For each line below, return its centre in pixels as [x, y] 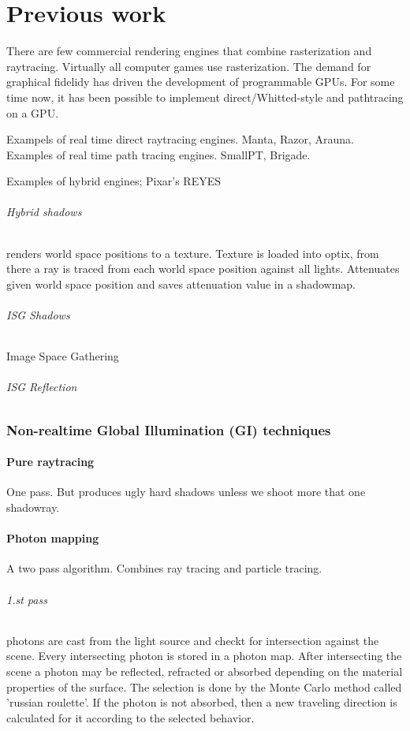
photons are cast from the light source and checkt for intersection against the [193, 640]
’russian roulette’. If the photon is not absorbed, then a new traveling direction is [202, 702]
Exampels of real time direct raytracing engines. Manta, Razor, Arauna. [181, 139]
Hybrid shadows [44, 212]
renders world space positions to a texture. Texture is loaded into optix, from [193, 253]
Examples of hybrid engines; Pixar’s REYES [114, 181]
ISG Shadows [38, 315]
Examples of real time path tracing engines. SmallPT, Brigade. [158, 154]
